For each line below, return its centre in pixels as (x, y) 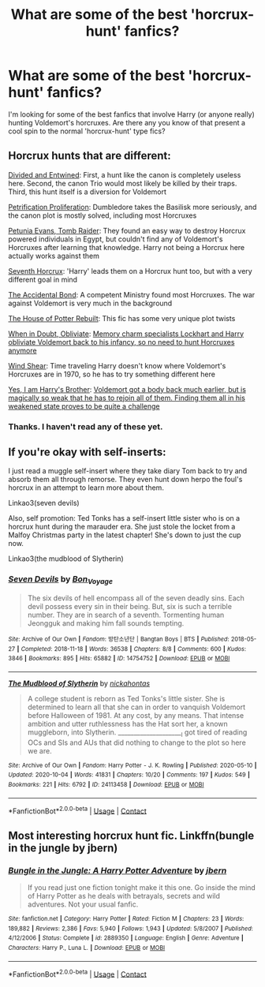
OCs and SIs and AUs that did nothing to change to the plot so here (136, 742)
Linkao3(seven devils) (44, 503)
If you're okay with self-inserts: (87, 452)
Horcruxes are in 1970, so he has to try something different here (112, 374)
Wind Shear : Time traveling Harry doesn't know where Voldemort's (117, 365)
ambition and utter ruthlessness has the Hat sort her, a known (128, 724)
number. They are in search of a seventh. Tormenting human (126, 615)
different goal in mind (43, 279)
